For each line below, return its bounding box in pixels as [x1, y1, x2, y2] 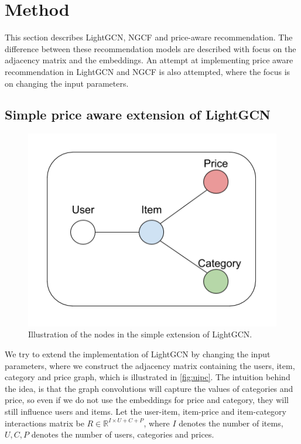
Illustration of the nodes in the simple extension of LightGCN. [28, 328, 252, 340]
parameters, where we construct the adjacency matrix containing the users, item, [5, 359, 295, 371]
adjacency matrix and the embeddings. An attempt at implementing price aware [5, 54, 293, 66]
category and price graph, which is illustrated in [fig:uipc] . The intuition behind [5, 371, 290, 383]
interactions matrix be [5, 416, 84, 429]
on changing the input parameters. [5, 77, 129, 89]
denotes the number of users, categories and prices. [31, 428, 214, 440]
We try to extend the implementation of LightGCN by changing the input [5, 347, 271, 360]
